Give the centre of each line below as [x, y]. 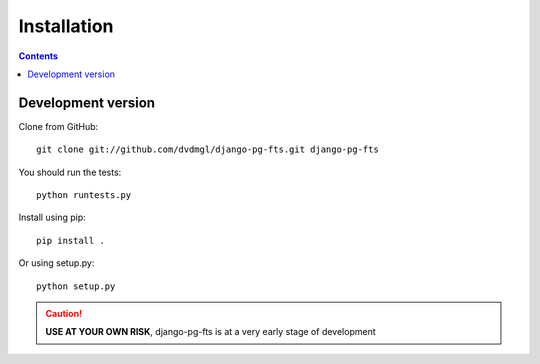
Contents [38, 56]
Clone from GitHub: [58, 126]
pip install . [70, 240]
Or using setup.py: [56, 263]
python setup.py [76, 286]
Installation [66, 26]
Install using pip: [52, 217]
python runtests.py [84, 195]
